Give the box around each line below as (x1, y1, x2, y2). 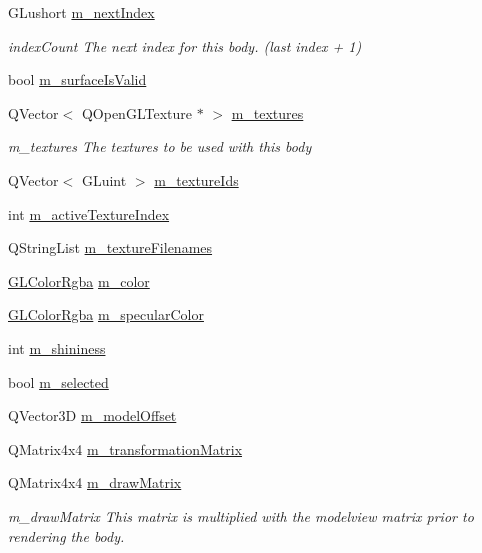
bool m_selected (8, 371, 109, 392)
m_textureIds (154, 169, 239, 190)
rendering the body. (8, 525, 125, 546)
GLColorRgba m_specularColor (8, 304, 204, 325)
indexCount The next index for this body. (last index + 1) (8, 35, 362, 56)
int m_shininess (8, 337, 106, 358)
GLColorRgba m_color (8, 270, 150, 291)
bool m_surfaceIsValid (8, 69, 147, 90)
